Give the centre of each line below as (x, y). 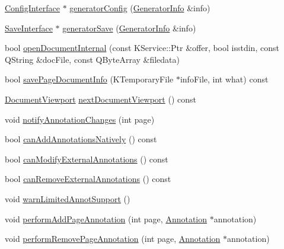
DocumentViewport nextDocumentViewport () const (100, 99)
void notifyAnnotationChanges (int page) (80, 119)
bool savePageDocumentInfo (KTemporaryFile (89, 79)
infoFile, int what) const (224, 79)
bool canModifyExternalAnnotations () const (87, 159)
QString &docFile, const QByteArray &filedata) (92, 59)
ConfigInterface (32, 8)
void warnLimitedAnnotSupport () (68, 198)
